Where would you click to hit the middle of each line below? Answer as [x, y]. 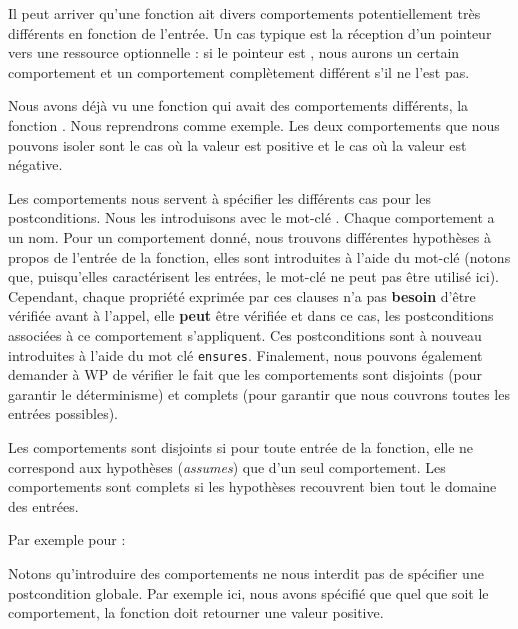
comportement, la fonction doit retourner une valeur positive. [196, 612]
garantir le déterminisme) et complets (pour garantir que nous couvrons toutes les [259, 393]
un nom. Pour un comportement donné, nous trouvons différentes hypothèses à [249, 236]
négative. [35, 164]
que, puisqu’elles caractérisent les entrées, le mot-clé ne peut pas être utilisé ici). [254, 276]
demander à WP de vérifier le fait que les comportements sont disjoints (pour [245, 374]
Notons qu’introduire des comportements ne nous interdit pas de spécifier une [246, 572]
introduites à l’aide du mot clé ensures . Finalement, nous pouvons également [245, 354]
